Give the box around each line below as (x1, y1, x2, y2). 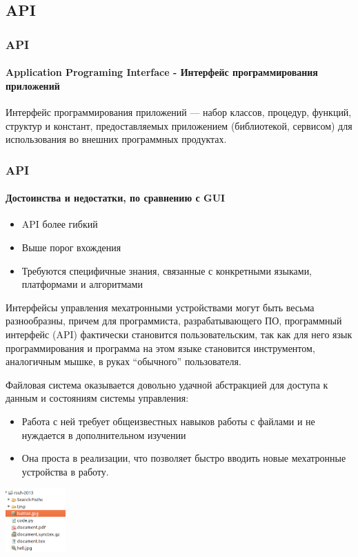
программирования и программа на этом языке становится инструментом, (6, 340, 315, 355)
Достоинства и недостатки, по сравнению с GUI (6, 190, 226, 205)
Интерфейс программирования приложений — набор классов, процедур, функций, (6, 105, 352, 119)
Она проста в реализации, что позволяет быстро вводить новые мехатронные (21, 451, 346, 465)
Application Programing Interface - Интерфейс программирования (6, 65, 318, 79)
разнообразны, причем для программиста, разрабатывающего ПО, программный (6, 313, 342, 328)
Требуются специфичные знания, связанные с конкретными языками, (21, 263, 312, 277)
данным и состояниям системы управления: (6, 391, 189, 405)
